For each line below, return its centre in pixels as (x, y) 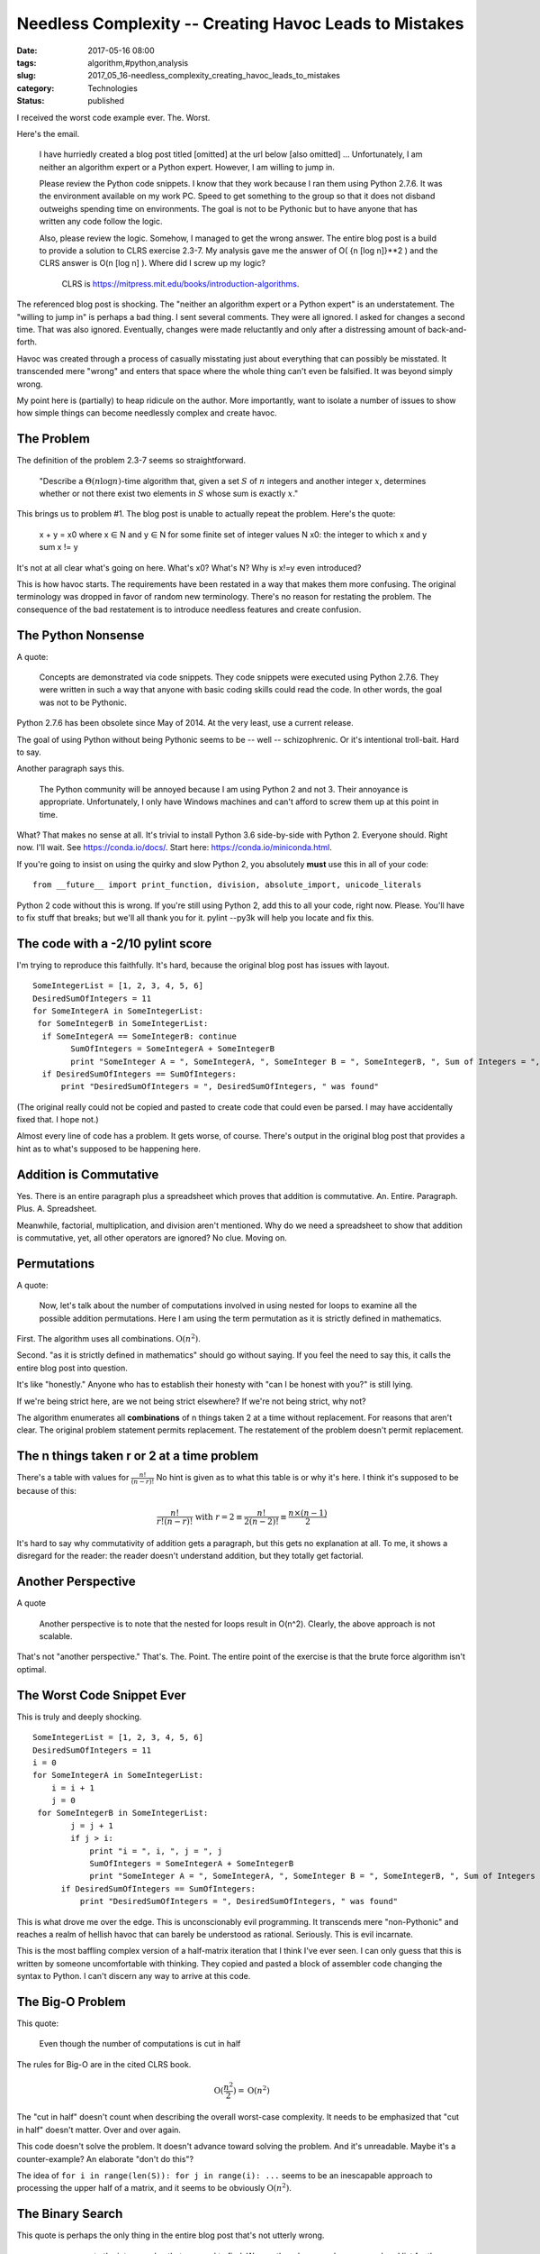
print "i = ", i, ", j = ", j (156, 1851)
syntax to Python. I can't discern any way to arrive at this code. (134, 1976)
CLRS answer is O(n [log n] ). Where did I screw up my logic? (152, 263)
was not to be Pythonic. (83, 702)
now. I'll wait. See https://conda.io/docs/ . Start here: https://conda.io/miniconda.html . (174, 848)
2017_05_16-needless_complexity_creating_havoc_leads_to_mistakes (214, 76)
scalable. (56, 1636)
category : (36, 88)
